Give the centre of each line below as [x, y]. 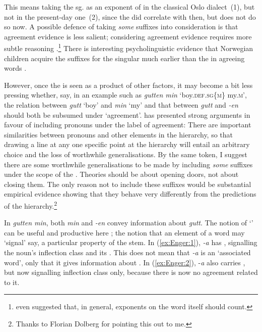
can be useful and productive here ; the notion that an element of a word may [124, 232]
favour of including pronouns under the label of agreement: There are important [128, 125]
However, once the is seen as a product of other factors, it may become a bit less [128, 85]
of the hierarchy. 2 [31, 205]
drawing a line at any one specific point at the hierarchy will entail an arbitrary [127, 144]
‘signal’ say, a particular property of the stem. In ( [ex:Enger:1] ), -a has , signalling [131, 242]
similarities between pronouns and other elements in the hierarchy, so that [119, 134]
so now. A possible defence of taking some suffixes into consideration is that [121, 27]
